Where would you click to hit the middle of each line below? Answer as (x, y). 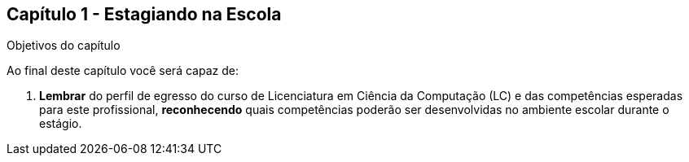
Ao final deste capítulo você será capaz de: (123, 71)
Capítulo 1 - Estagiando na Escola (144, 14)
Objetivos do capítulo (64, 46)
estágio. (61, 124)
